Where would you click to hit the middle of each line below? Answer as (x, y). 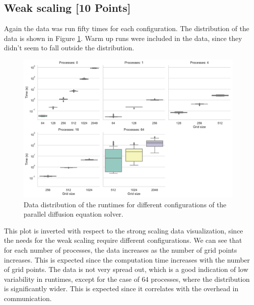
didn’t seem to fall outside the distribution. (69, 48)
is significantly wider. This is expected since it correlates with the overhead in (121, 288)
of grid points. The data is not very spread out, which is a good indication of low (126, 269)
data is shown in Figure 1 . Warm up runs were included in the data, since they (123, 38)
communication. (28, 298)
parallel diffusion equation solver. (74, 214)
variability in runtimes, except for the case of (72, 279)
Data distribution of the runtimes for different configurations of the (125, 204)
